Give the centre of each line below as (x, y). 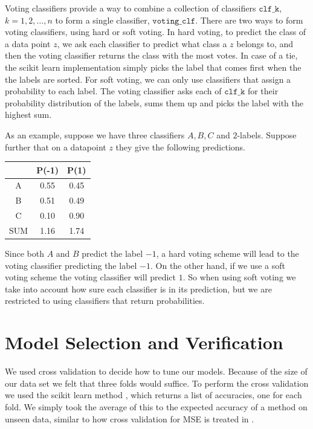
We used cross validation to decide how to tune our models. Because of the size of (156, 371)
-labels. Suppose (267, 134)
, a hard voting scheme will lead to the (227, 253)
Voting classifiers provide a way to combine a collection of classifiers (131, 8)
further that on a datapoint (56, 147)
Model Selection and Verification (144, 342)
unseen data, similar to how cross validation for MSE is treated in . (130, 418)
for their (263, 91)
